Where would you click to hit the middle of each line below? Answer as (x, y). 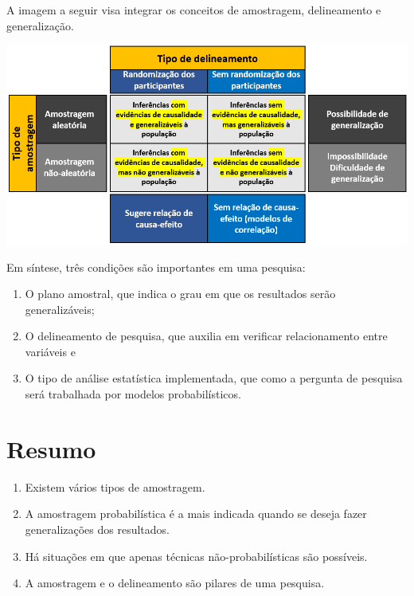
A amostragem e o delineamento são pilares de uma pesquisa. (175, 583)
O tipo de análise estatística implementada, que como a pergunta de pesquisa (214, 378)
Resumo (51, 448)
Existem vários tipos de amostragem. (115, 486)
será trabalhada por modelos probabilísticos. (133, 394)
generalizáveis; (60, 309)
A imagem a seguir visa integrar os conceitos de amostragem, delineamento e (194, 10)
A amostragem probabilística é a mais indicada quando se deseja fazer (196, 514)
